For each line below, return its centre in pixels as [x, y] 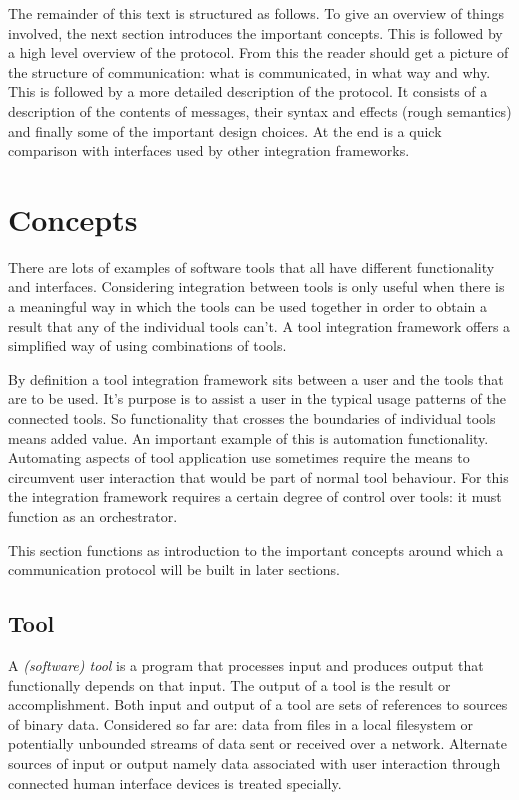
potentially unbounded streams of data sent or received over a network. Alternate [258, 743]
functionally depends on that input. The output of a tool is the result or [229, 684]
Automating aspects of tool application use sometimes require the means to [239, 457]
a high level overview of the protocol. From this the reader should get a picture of [258, 52]
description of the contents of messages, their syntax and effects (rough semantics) [260, 110]
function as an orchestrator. [93, 516]
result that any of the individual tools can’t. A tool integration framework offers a [259, 325]
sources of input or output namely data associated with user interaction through [254, 762]
